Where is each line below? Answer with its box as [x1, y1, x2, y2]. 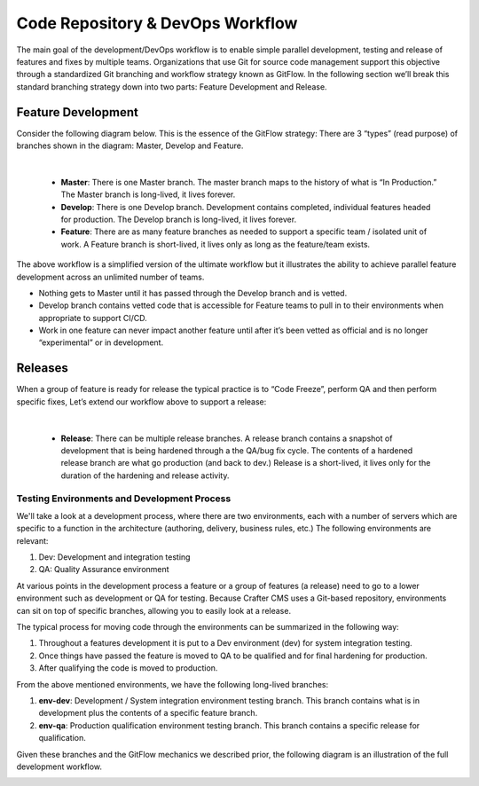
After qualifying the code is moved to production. [38, 663, 218, 673]
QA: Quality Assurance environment [38, 564, 169, 575]
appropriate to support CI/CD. [38, 312, 147, 323]
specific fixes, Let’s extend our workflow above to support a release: [16, 396, 267, 407]
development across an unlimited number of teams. [16, 271, 205, 282]
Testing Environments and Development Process [16, 492, 232, 505]
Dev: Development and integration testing [38, 552, 191, 562]
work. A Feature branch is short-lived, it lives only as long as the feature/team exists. [60, 239, 371, 249]
